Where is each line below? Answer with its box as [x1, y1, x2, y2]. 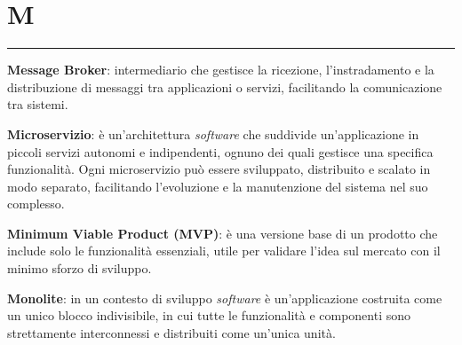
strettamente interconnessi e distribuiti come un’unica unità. [7, 323, 336, 341]
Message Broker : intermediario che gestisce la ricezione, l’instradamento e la [7, 60, 434, 79]
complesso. [7, 194, 65, 213]
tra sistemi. [7, 95, 68, 114]
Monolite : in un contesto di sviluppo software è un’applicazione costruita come [7, 288, 442, 307]
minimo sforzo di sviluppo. [7, 259, 152, 278]
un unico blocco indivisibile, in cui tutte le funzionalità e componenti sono [7, 306, 411, 325]
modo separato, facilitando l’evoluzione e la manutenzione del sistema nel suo [7, 176, 428, 195]
